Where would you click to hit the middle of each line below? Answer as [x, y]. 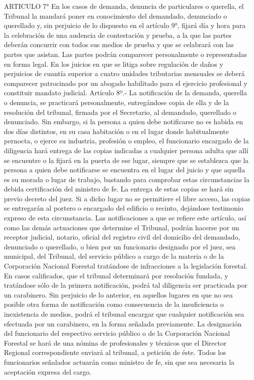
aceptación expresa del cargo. [48, 371]
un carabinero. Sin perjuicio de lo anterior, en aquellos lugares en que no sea [118, 294]
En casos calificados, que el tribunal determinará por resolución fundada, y [116, 275]
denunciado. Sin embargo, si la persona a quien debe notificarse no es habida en [124, 122]
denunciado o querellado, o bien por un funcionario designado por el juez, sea [120, 246]
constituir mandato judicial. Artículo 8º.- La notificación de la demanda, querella [126, 93]
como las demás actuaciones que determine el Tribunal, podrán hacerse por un [122, 227]
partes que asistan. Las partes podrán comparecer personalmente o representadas [126, 54]
